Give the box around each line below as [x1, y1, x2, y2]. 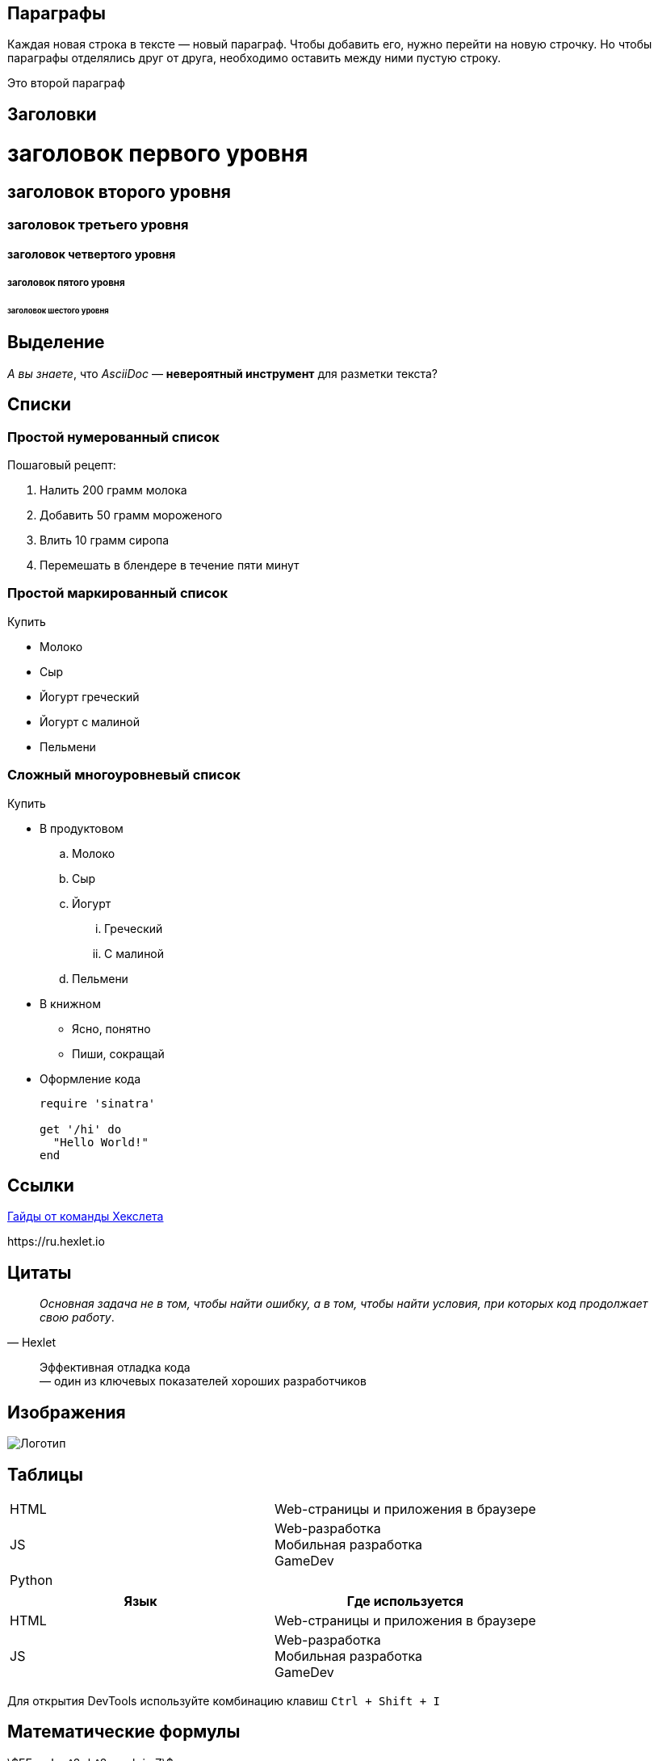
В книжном [40, 996, 101, 1011]
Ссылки [7, 1175, 74, 1196]
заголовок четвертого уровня [7, 247, 176, 262]
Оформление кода [40, 1071, 141, 1086]
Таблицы [7, 1464, 83, 1485]
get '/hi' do [40, 1122, 122, 1136]
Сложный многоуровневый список [7, 767, 241, 784]
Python [10, 1571, 53, 1588]
